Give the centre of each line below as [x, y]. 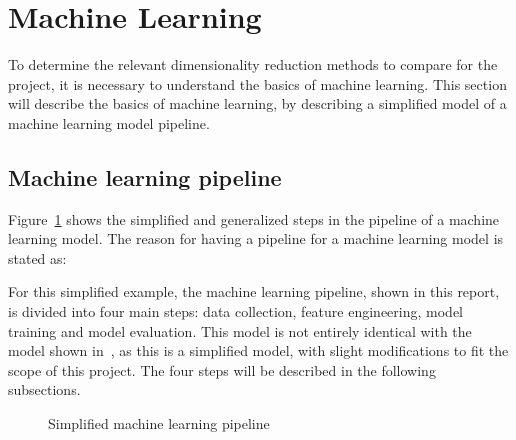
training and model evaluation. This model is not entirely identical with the [240, 330]
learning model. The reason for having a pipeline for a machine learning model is [256, 238]
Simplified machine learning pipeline [159, 423]
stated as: [37, 257]
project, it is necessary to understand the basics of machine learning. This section [257, 83]
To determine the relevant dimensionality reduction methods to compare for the [253, 64]
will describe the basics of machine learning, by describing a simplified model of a [257, 103]
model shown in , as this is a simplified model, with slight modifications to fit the [258, 350]
